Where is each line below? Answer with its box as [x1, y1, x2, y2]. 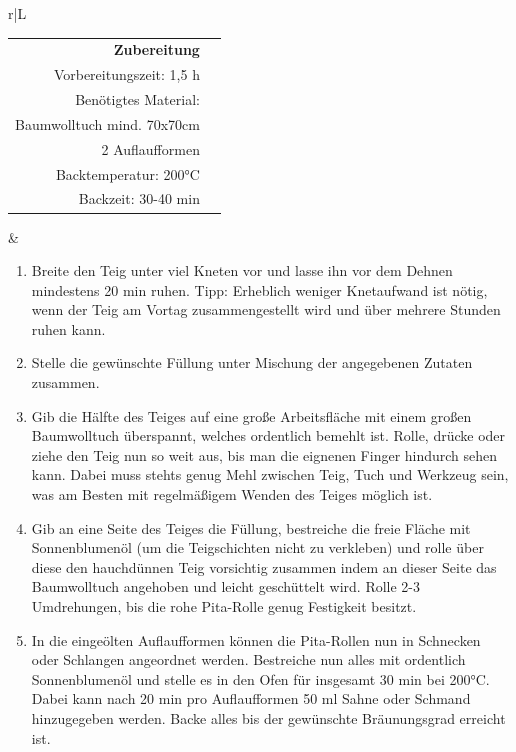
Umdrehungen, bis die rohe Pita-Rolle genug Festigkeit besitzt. [31, 596, 417, 616]
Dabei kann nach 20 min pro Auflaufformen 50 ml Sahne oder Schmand [31, 688, 471, 709]
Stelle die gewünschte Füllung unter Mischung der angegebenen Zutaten [31, 352, 473, 373]
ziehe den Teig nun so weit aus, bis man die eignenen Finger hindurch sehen [31, 444, 498, 465]
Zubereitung [113, 39, 200, 60]
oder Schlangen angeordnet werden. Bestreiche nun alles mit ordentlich [31, 649, 466, 670]
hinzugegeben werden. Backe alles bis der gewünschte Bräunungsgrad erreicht [31, 707, 506, 728]
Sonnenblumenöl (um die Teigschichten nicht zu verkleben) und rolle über [31, 537, 484, 558]
